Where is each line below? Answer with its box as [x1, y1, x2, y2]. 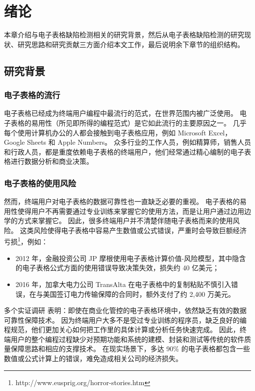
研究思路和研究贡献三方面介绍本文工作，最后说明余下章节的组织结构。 [17, 39, 244, 49]
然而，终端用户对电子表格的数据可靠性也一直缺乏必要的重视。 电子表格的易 [4, 196, 247, 207]
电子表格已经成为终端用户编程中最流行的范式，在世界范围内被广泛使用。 [4, 108, 237, 118]
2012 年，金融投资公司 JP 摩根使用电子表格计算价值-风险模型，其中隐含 [15, 253, 246, 263]
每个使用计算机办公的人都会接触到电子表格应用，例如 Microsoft [4, 127, 206, 137]
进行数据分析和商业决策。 [10, 156, 93, 166]
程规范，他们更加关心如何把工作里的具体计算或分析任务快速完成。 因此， [4, 324, 240, 335]
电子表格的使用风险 [4, 177, 76, 189]
